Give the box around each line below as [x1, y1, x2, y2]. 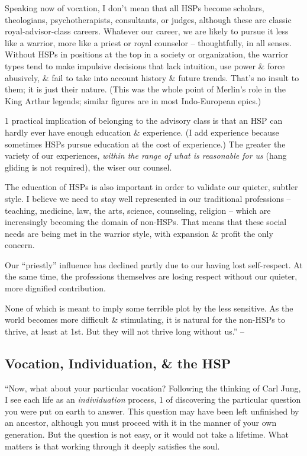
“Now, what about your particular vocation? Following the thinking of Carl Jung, [5, 381, 301, 394]
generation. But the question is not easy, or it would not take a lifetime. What [5, 428, 289, 441]
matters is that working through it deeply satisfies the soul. [5, 439, 220, 452]
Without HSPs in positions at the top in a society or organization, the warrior [5, 48, 289, 60]
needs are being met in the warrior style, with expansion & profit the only [5, 227, 273, 239]
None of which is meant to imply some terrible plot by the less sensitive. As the [5, 301, 293, 314]
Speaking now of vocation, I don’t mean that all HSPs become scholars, [5, 2, 264, 14]
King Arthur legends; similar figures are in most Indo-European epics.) [5, 94, 261, 107]
